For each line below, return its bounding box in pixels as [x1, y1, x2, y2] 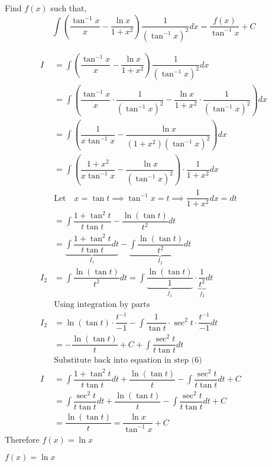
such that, [50, 2, 87, 14]
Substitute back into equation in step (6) [54, 356, 202, 365]
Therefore [5, 433, 40, 445]
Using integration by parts [54, 300, 150, 309]
